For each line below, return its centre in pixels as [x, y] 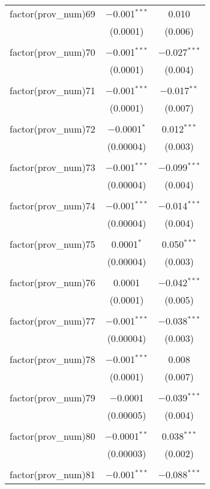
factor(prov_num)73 [52, 167]
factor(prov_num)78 [52, 359]
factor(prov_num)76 [52, 282]
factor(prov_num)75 [52, 244]
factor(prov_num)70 [52, 52]
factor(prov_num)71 [52, 90]
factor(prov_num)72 [52, 129]
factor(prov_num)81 [52, 474]
